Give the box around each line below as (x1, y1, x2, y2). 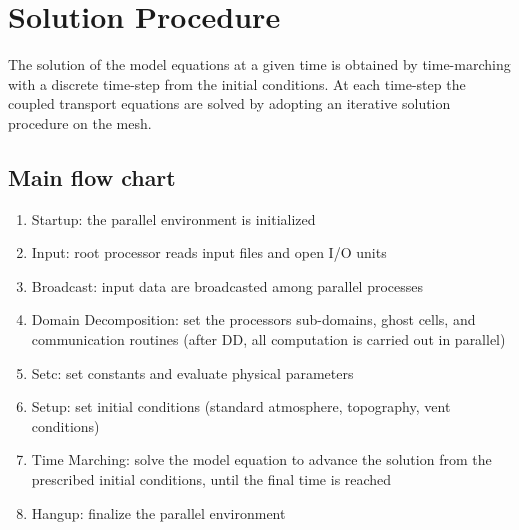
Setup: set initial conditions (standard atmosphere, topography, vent (31, 396, 451, 417)
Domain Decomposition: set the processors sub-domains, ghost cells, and (31, 309, 476, 330)
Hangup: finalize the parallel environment (31, 502, 286, 523)
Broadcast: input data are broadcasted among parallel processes (31, 275, 424, 296)
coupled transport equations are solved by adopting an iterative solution (8, 93, 451, 114)
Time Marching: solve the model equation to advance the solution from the (31, 449, 492, 470)
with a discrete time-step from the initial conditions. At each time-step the (8, 73, 466, 94)
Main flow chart (8, 161, 176, 192)
